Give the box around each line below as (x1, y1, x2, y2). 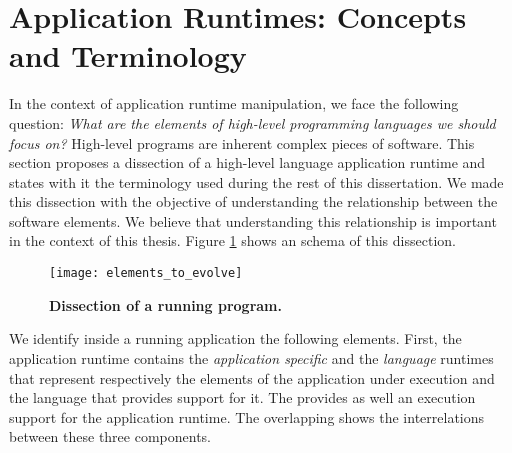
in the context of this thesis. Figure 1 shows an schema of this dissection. (9, 230, 456, 251)
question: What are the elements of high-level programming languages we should (9, 112, 496, 133)
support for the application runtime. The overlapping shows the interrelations (9, 406, 485, 427)
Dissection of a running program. (49, 294, 282, 315)
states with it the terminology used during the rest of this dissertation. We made (9, 171, 504, 192)
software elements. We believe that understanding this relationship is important (9, 210, 497, 231)
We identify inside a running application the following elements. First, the (9, 328, 462, 349)
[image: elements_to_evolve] (49, 266, 243, 281)
